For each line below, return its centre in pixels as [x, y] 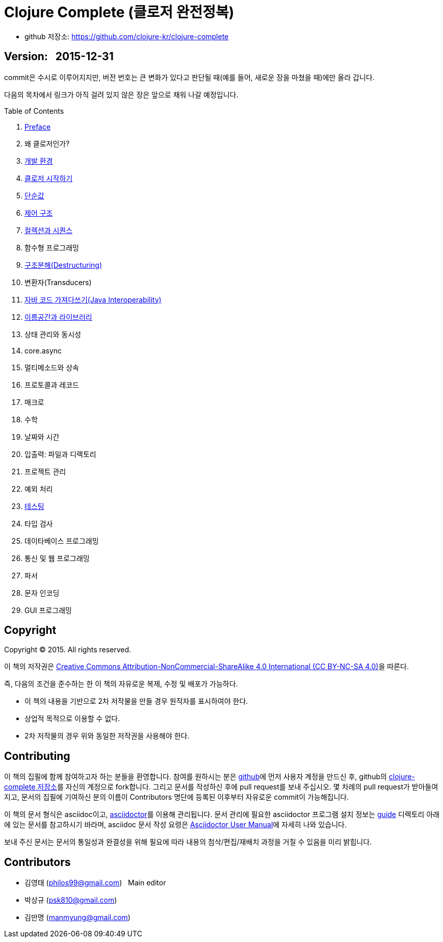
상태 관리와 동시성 [53, 334]
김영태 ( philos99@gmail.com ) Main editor [95, 883]
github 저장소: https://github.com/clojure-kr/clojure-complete [127, 36]
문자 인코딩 [42, 593]
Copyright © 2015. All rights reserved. [68, 650]
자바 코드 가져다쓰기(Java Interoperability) [93, 299]
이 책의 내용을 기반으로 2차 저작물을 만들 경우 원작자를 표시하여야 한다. [136, 701]
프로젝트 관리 [45, 471]
